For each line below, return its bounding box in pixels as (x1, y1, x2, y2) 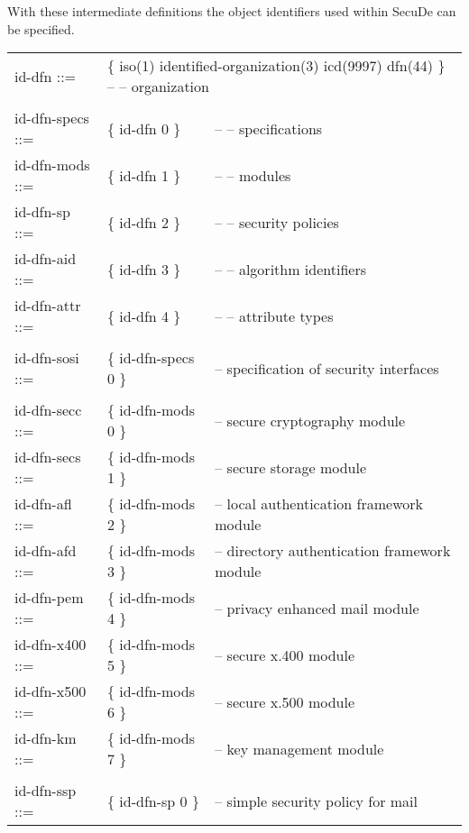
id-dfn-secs (14, 446, 81, 468)
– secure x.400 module (215, 644, 355, 665)
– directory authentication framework (215, 540, 451, 562)
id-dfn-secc (14, 399, 82, 421)
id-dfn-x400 (14, 634, 87, 655)
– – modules (215, 164, 291, 186)
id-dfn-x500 (14, 681, 87, 702)
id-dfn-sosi (14, 347, 79, 369)
